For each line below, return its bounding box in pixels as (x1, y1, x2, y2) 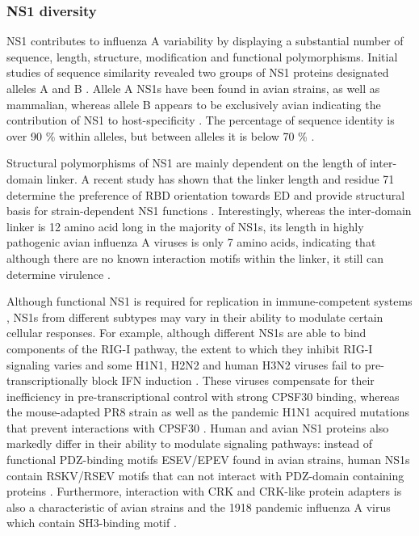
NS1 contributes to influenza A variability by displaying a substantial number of (6, 32, 404, 49)
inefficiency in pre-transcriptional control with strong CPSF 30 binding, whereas (6, 387, 400, 404)
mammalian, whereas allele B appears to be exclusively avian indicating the (6, 95, 381, 112)
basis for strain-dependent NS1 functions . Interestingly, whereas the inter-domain (6, 202, 412, 219)
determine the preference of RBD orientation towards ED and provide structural (6, 186, 405, 203)
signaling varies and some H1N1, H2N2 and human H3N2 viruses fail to (6, 356, 362, 373)
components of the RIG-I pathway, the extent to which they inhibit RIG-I (6, 340, 373, 357)
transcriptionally (6, 372, 88, 389)
